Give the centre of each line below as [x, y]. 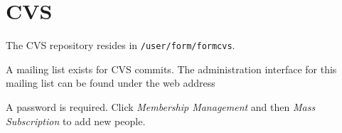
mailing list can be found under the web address [111, 83]
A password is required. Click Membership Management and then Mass [161, 106]
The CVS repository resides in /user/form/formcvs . [121, 45]
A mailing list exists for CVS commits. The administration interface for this [171, 69]
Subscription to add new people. [76, 121]
